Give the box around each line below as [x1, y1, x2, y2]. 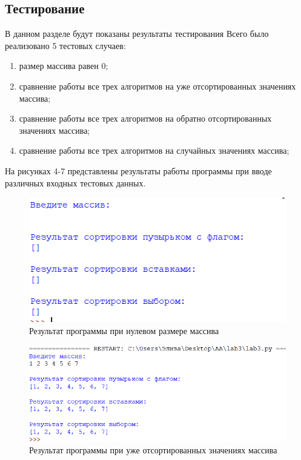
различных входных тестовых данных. [5, 176, 146, 189]
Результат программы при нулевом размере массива [29, 324, 219, 337]
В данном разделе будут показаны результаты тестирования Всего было [5, 27, 269, 40]
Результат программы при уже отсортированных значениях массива [29, 443, 277, 456]
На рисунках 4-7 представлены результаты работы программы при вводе [5, 164, 272, 177]
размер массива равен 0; [19, 59, 108, 72]
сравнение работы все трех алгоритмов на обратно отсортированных [19, 112, 272, 125]
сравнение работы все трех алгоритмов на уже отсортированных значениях [19, 79, 296, 92]
